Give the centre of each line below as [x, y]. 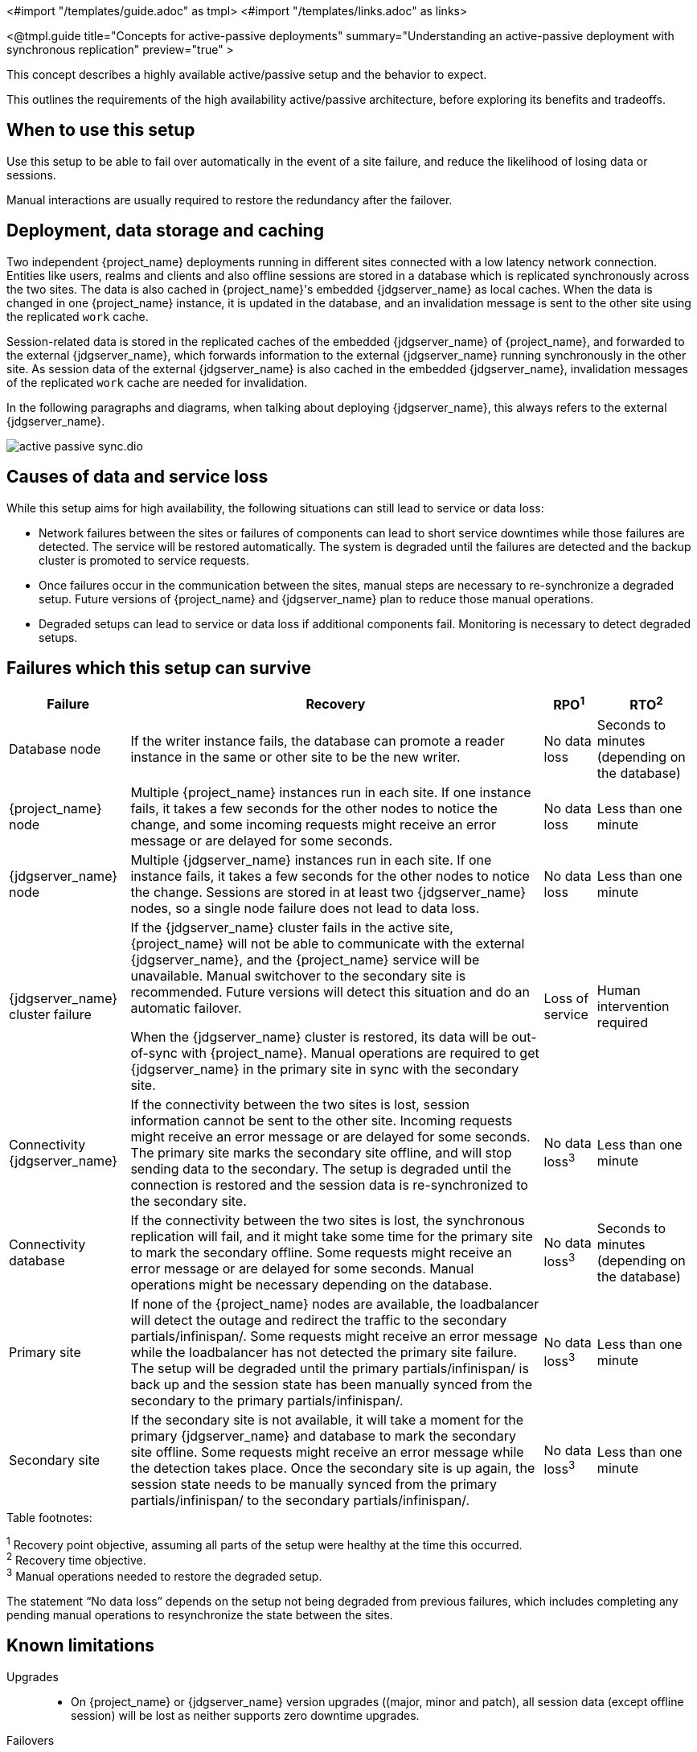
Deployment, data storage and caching [165, 231]
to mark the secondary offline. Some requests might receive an [321, 1252]
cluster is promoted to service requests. [144, 560]
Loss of [566, 998]
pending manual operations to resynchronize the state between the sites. [200, 1614]
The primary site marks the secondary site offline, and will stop [321, 1152]
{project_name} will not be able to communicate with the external [328, 943]
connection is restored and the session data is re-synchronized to [329, 1184]
